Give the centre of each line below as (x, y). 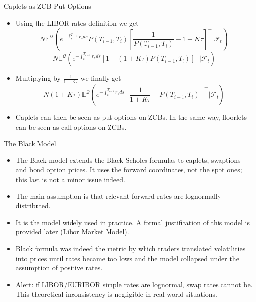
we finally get (101, 78)
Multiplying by (38, 78)
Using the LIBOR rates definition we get (77, 22)
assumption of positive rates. (59, 268)
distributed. (33, 206)
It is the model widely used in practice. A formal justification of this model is (132, 222)
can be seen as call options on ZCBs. (71, 127)
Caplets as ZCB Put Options (48, 6)
